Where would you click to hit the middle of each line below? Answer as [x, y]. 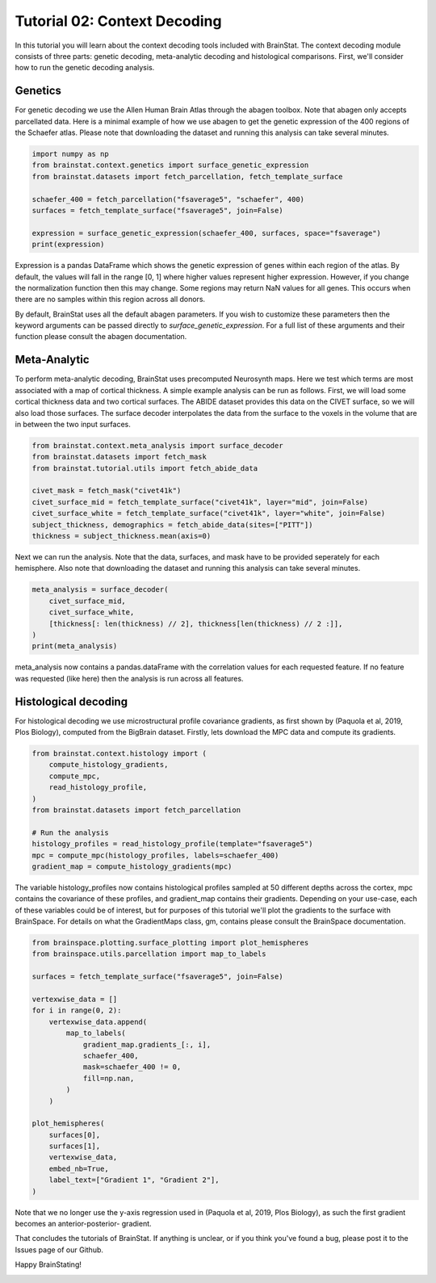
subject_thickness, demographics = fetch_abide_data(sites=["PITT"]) [172, 524]
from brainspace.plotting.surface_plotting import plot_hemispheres [170, 943]
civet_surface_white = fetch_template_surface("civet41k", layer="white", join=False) [209, 514]
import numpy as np [70, 154]
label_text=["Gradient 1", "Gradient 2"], [134, 1180]
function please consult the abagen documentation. [101, 337]
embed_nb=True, [79, 1168]
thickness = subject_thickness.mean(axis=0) [122, 536]
